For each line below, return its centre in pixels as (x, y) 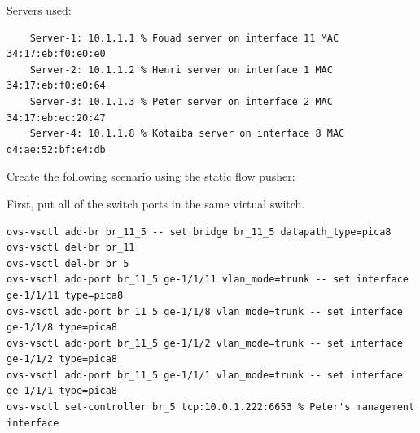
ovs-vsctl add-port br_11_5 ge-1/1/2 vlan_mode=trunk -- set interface (205, 343)
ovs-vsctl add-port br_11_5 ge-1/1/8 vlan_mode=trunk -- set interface (205, 311)
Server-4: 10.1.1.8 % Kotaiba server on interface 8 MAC (187, 134)
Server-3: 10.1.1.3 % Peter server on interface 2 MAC (181, 101)
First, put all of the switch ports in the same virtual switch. (156, 203)
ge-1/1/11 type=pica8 (65, 295)
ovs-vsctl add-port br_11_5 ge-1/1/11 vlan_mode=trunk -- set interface (208, 280)
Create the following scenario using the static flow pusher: (151, 176)
